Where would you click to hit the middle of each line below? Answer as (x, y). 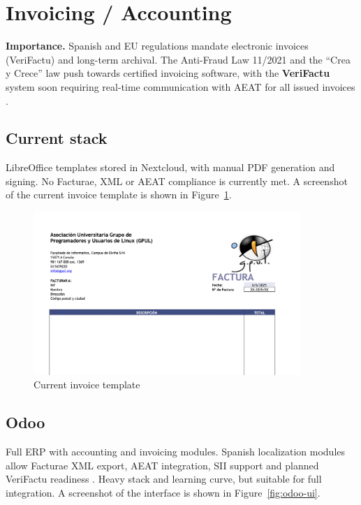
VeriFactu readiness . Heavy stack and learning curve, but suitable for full (164, 479)
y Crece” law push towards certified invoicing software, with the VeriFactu (168, 73)
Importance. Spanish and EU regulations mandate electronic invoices (157, 46)
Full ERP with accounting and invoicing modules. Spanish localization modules (176, 452)
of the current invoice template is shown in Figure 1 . (119, 195)
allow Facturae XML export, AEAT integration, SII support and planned (162, 465)
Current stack (57, 138)
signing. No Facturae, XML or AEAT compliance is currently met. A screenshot (177, 181)
